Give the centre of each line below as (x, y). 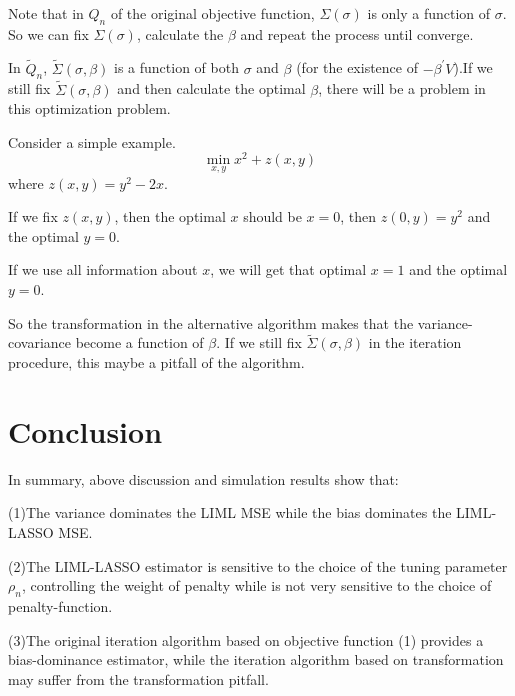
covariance (40, 342)
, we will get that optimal (288, 269)
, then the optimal (170, 216)
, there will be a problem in (402, 88)
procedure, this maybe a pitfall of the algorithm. (156, 362)
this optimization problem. (89, 108)
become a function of (139, 342)
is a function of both (176, 67)
